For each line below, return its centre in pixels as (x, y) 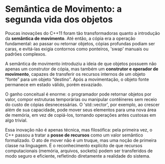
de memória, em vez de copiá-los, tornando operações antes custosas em (81, 115)
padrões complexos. (26, 54)
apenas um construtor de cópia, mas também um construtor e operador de (82, 69)
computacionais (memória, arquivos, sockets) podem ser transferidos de (79, 151)
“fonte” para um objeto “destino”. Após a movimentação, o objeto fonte (77, 79)
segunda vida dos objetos (59, 19)
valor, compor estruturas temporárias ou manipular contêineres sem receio (81, 99)
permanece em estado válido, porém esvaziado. (54, 84)
